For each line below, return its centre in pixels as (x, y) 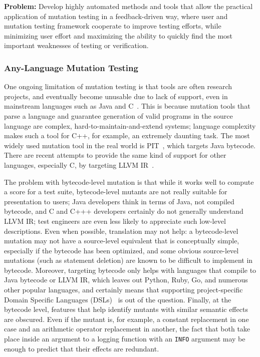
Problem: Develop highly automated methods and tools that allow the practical (128, 6)
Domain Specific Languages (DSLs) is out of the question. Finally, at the (118, 299)
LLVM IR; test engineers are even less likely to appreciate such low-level (115, 221)
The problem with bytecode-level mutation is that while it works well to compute (129, 182)
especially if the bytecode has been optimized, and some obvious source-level (121, 250)
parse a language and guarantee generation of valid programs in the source (118, 115)
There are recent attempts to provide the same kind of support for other (115, 155)
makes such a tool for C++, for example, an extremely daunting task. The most (127, 135)
